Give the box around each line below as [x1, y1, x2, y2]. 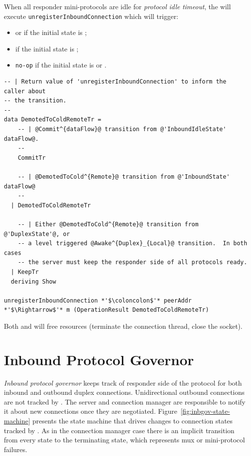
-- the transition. [4, 97, 67, 104]
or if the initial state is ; [15, 27, 87, 37]
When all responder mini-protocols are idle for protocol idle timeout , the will [4, 1, 231, 11]
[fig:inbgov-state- [180, 406, 230, 416]
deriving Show [11, 278, 56, 285]
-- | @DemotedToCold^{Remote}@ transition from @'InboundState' [17, 173, 230, 181]
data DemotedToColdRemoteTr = [4, 116, 101, 123]
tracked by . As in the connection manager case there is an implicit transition [4, 425, 234, 435]
